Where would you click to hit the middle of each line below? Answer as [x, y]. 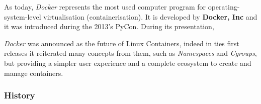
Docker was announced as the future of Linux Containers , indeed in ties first [122, 43]
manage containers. [34, 73]
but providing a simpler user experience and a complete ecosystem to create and [128, 63]
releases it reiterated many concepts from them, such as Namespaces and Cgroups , [130, 53]
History [20, 95]
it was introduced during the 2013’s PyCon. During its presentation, [109, 26]
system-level [23, 16]
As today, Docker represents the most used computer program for [105, 7]
